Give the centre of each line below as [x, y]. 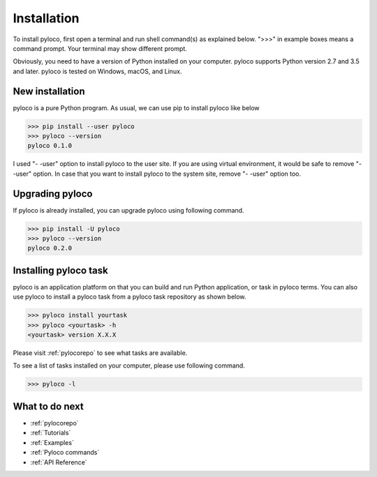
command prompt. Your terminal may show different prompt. [100, 48]
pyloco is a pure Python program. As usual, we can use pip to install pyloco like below [136, 107]
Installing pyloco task [60, 270]
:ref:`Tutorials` [51, 433]
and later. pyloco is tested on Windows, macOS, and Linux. [97, 71]
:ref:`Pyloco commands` [65, 453]
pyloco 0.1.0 [50, 146]
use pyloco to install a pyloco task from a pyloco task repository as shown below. [130, 297]
